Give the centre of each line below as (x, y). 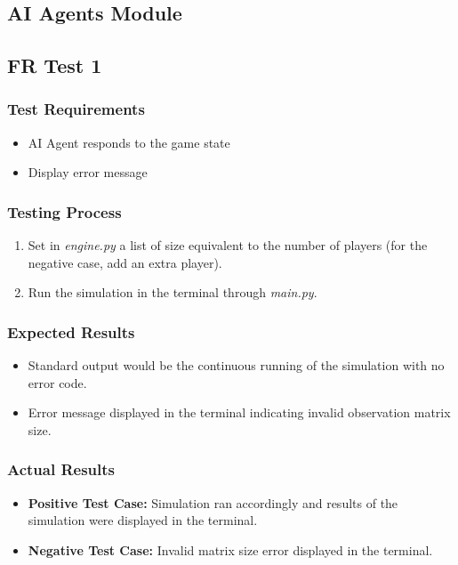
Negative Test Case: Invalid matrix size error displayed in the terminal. (230, 549)
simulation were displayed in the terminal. (143, 520)
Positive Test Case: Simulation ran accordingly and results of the (213, 502)
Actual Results (61, 469)
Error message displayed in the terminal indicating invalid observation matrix (239, 412)
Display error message (88, 172)
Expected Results (71, 331)
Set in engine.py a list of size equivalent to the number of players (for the (228, 245)
